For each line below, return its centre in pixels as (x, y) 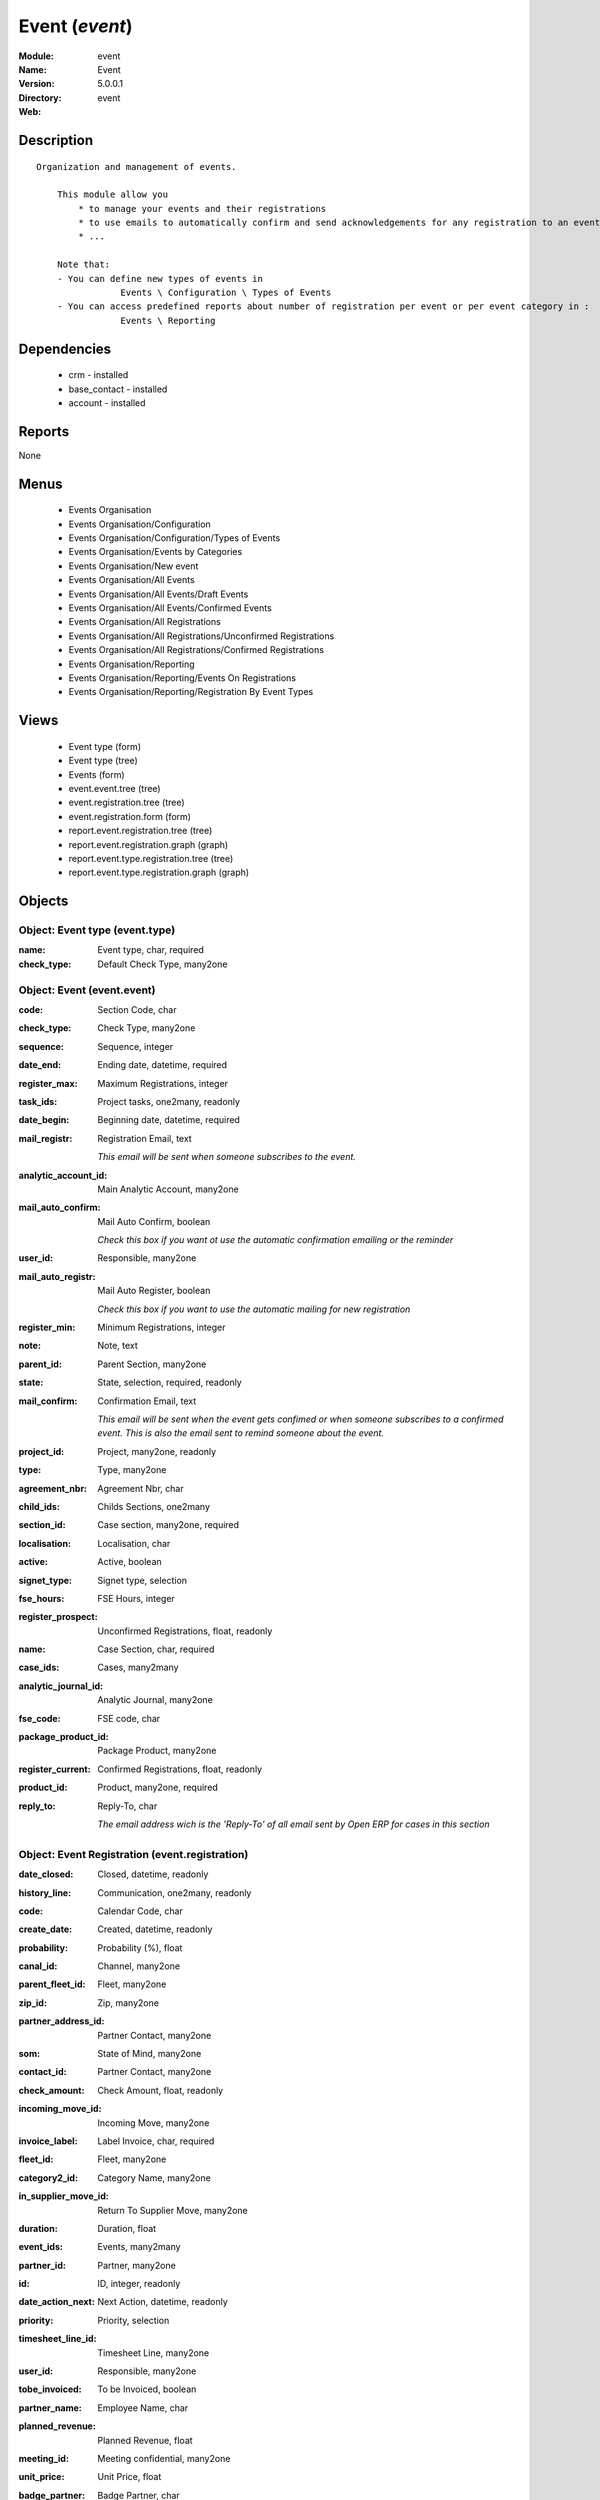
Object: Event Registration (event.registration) (133, 1854)
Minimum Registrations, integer (161, 1327)
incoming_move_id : (60, 2109)
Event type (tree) (103, 761)
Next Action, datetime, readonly (163, 2302)
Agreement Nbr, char (140, 1488)
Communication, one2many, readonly (174, 1892)
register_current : (54, 1769)
